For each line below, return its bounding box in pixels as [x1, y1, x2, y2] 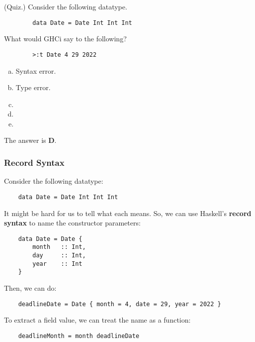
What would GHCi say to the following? [4, 33, 127, 44]
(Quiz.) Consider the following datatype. [4, 1, 127, 11]
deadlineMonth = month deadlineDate [18, 332, 140, 340]
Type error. [15, 82, 51, 93]
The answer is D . [4, 135, 57, 145]
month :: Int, [32, 243, 86, 251]
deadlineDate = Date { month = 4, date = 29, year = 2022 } [18, 300, 221, 308]
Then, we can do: [4, 283, 57, 293]
